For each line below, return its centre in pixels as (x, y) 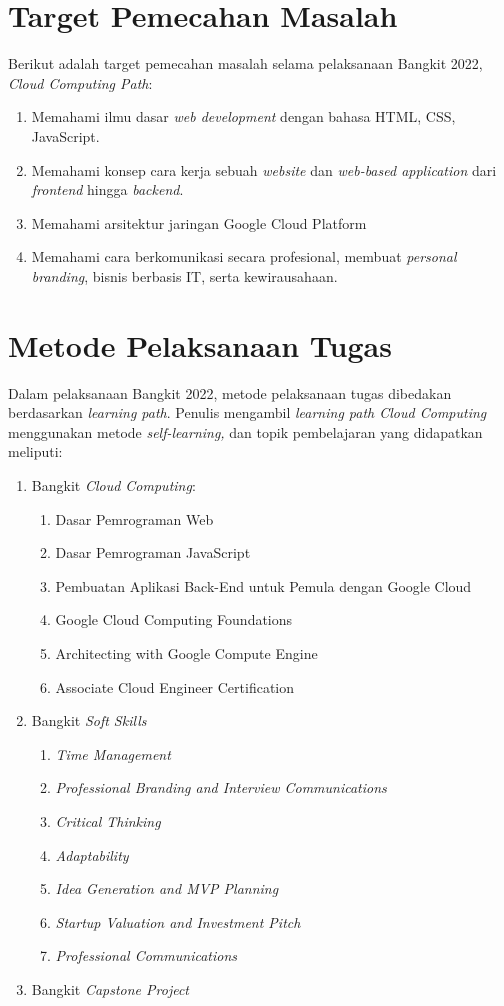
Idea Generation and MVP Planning (167, 888)
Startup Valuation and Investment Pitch (178, 921)
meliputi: (35, 451)
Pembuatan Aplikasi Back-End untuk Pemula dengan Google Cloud (263, 585)
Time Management (113, 753)
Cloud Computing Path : (80, 82)
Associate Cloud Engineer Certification (175, 686)
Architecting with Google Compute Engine (186, 652)
